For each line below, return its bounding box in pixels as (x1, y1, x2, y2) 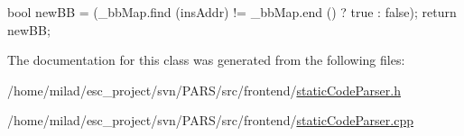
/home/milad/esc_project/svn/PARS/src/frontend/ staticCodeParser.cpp (7, 111, 413, 130)
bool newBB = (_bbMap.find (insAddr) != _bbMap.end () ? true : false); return (7, 3, 457, 21)
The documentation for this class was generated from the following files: (7, 50, 405, 69)
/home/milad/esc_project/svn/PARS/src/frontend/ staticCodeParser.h (7, 80, 401, 99)
